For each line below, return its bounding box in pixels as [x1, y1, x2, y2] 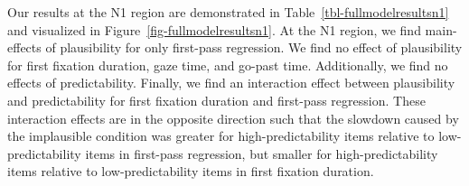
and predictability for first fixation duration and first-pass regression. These [7, 90, 426, 109]
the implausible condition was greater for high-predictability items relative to [7, 126, 435, 145]
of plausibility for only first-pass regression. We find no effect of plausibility [45, 38, 463, 57]
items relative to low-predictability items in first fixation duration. [7, 162, 374, 181]
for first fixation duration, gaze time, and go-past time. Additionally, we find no [7, 55, 448, 74]
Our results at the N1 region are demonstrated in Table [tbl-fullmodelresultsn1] [7, 3, 449, 21]
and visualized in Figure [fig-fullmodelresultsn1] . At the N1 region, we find [7, 20, 421, 39]
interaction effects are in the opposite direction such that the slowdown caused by [7, 108, 459, 127]
